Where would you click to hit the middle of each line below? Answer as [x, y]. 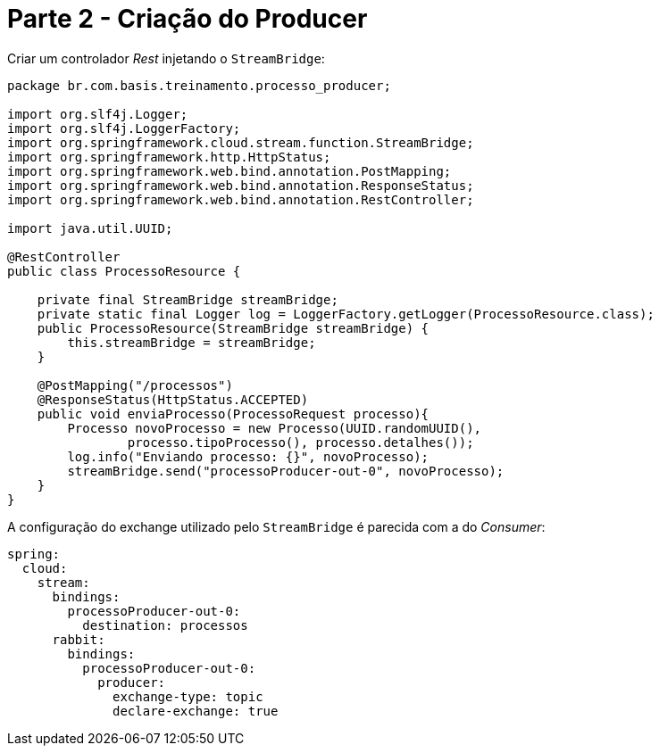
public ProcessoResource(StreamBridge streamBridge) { [233, 328]
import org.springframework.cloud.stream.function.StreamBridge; [241, 142]
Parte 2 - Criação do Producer [188, 19]
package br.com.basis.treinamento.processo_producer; [199, 85]
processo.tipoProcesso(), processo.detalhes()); [300, 442]
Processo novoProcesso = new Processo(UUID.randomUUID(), [275, 428]
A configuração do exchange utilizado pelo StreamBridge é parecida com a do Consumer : [276, 526]
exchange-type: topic [188, 696]
